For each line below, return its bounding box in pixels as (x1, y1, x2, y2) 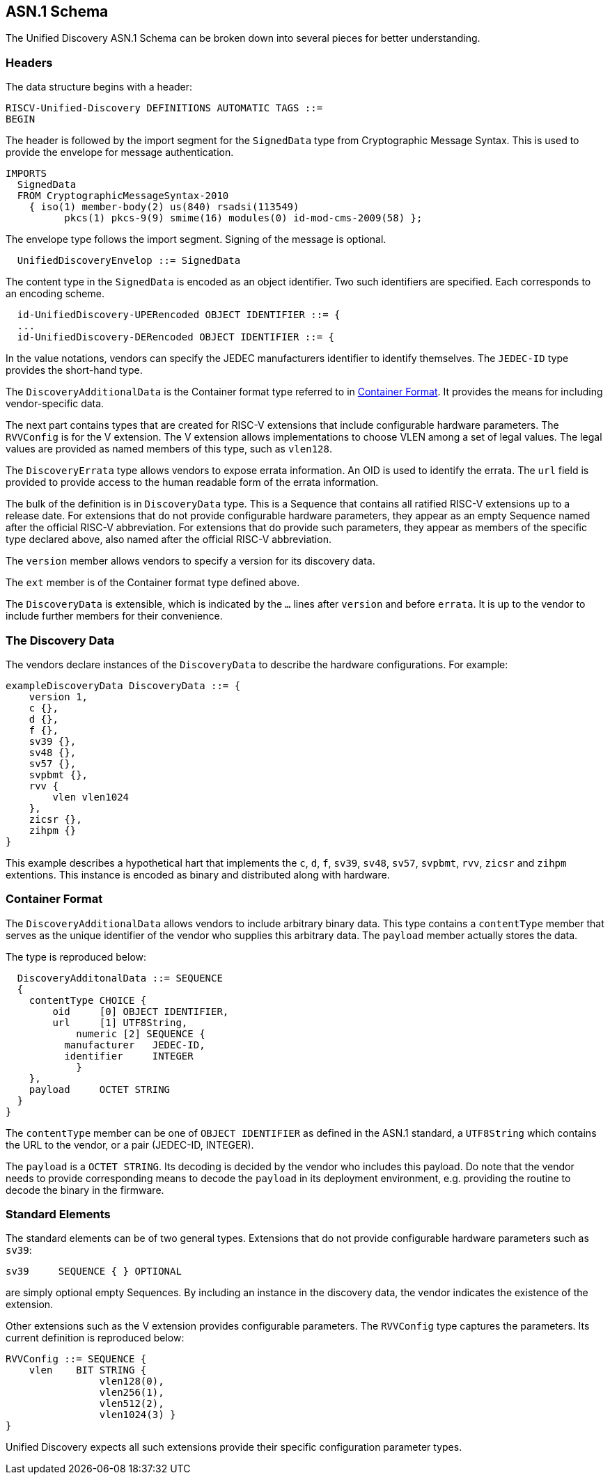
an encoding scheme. (6, 288, 104, 300)
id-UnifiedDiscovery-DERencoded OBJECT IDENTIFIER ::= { (17, 331, 335, 343)
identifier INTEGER (64, 1050, 194, 1062)
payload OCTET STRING (29, 1083, 171, 1095)
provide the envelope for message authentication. (6, 146, 234, 159)
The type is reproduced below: (6, 950, 147, 963)
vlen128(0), (99, 1376, 164, 1387)
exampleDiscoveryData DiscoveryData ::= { (6, 679, 241, 691)
